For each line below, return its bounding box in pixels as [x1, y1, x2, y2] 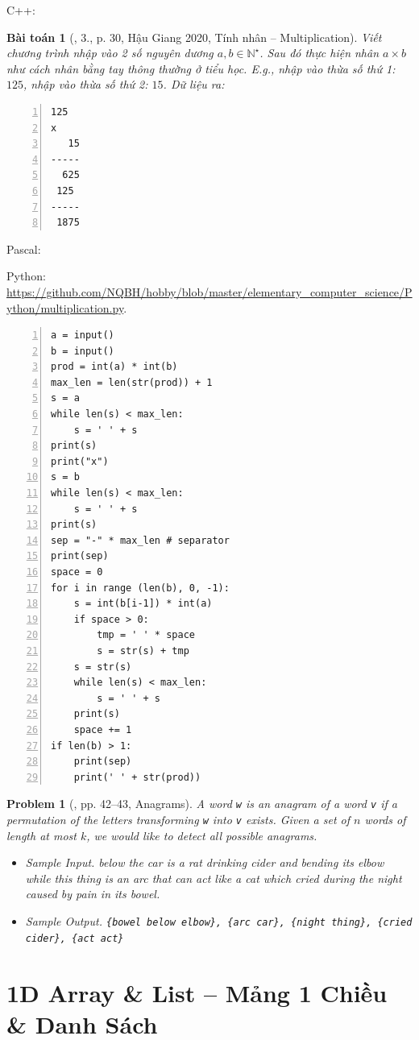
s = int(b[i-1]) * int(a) [73, 598, 213, 610]
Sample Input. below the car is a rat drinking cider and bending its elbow [25, 854, 384, 871]
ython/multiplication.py [6, 299, 124, 316]
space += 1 [73, 723, 132, 735]
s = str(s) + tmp [97, 644, 189, 657]
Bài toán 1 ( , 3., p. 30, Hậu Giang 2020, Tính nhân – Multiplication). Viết [6, 28, 382, 45]
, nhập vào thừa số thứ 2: [23, 76, 148, 93]
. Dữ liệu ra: [163, 76, 225, 93]
